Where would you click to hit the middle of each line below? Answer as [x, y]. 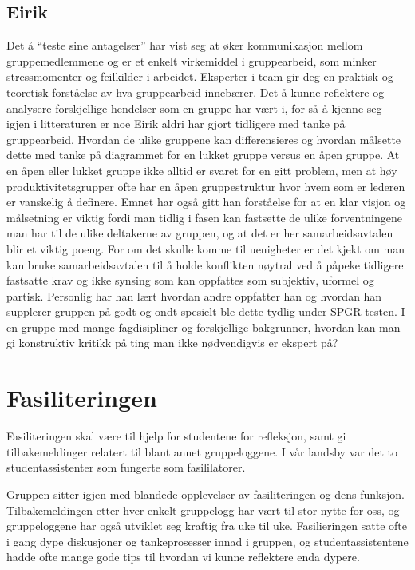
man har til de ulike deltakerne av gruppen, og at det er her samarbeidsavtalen [200, 233]
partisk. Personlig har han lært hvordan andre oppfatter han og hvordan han [194, 295]
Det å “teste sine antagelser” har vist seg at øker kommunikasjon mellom [185, 45]
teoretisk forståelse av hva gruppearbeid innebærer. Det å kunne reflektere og [196, 92]
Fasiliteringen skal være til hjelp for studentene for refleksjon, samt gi [176, 436]
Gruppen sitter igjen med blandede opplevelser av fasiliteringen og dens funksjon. [206, 494]
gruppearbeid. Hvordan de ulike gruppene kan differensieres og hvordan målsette [204, 139]
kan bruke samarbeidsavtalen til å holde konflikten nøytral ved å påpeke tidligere [205, 264]
